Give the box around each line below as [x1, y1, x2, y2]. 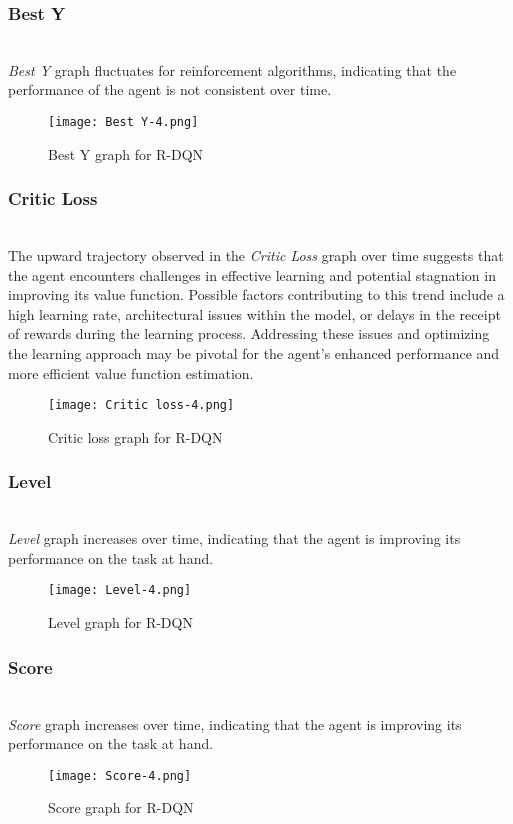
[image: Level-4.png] [48, 583, 192, 598]
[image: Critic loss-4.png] [48, 398, 235, 413]
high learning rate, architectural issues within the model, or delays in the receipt [8, 303, 501, 324]
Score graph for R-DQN [48, 797, 194, 818]
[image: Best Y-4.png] [48, 115, 199, 129]
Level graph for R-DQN [48, 612, 193, 633]
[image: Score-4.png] [48, 768, 192, 783]
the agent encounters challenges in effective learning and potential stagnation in [8, 264, 496, 285]
